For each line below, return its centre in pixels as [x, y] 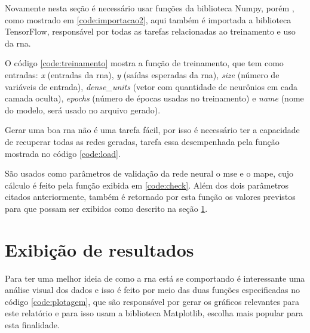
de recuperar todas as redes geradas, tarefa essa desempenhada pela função [142, 141]
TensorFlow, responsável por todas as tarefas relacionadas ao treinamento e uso [150, 31]
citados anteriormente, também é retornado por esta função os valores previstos [150, 197]
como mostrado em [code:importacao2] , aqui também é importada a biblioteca [148, 19]
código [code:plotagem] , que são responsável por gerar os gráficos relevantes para [152, 301]
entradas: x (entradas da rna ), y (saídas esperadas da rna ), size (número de [142, 74]
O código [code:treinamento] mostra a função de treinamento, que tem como [144, 63]
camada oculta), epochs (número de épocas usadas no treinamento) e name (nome [154, 98]
